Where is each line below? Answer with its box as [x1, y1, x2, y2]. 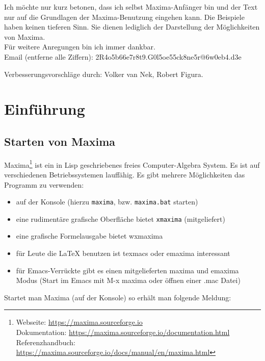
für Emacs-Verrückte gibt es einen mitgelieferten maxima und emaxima [16, 265, 239, 275]
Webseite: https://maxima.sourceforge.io [16, 317, 143, 327]
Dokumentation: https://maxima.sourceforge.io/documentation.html [16, 327, 230, 338]
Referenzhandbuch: [16, 337, 75, 347]
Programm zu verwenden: [4, 179, 84, 190]
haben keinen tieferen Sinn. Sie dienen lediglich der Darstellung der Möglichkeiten [4, 21, 260, 32]
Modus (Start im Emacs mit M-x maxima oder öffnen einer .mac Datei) [16, 275, 241, 286]
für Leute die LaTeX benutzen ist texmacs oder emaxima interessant [16, 248, 230, 259]
